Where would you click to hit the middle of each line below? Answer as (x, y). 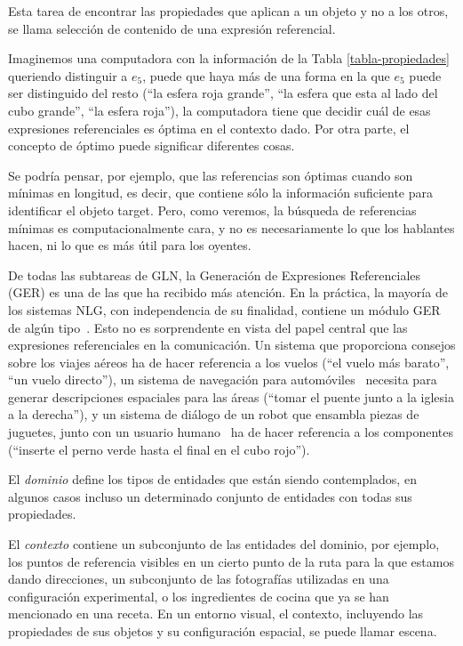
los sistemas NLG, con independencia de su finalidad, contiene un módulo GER (224, 309)
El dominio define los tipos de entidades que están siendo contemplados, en (212, 479)
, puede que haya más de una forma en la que (266, 75)
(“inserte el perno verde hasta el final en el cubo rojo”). (159, 449)
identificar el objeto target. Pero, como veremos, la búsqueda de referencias (212, 210)
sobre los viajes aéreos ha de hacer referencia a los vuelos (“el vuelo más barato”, (229, 362)
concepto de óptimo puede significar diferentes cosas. (152, 145)
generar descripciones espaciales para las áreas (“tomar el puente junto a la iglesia (231, 396)
